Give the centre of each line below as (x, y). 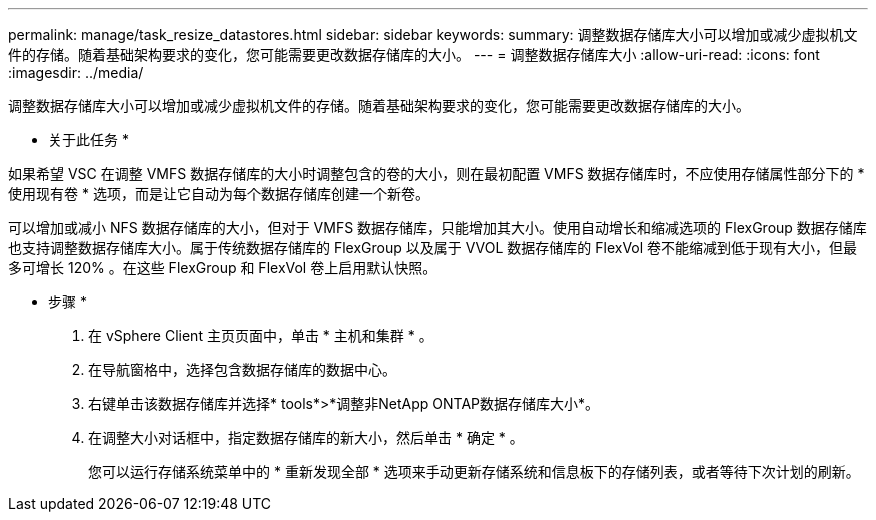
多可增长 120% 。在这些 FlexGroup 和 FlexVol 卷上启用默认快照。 (222, 267)
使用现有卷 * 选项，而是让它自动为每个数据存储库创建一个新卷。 (218, 193)
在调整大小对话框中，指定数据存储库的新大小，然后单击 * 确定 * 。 (306, 437)
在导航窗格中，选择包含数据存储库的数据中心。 (242, 369)
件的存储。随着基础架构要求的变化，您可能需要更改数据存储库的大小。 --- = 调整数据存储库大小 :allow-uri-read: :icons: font (414, 54)
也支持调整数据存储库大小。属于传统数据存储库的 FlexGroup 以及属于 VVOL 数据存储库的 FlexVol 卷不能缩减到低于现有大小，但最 (433, 247)
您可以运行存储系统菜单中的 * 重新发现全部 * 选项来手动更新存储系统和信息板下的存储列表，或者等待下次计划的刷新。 (474, 471)
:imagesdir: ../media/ (76, 72)
